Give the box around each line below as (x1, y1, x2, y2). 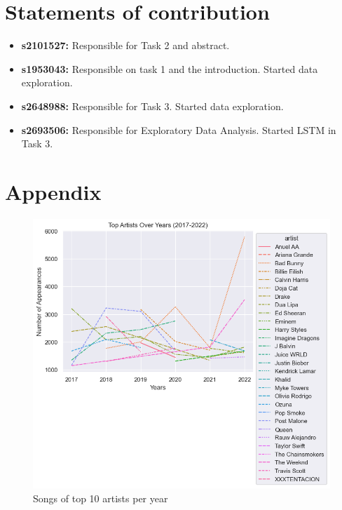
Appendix (5, 177, 102, 206)
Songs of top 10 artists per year (33, 490, 168, 505)
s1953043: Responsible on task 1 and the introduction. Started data (21, 61, 318, 76)
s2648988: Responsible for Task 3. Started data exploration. (21, 98, 284, 113)
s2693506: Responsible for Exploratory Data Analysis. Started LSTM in (21, 122, 336, 137)
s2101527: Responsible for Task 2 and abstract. (21, 38, 230, 53)
